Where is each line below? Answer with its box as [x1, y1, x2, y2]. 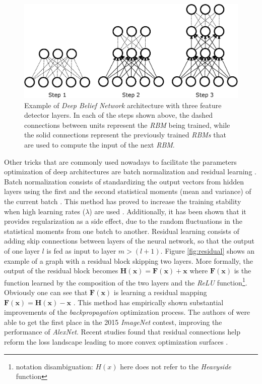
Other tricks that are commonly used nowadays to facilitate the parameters [4, 156, 237, 167]
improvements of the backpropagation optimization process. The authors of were [4, 307, 250, 317]
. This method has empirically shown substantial [73, 297, 224, 307]
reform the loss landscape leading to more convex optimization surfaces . [4, 337, 228, 347]
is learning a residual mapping [113, 287, 207, 298]
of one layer [4, 246, 40, 256]
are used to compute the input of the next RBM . [24, 139, 175, 150]
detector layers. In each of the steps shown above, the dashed [24, 110, 213, 120]
